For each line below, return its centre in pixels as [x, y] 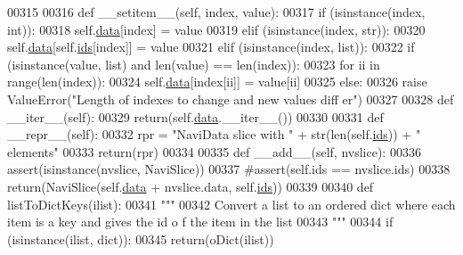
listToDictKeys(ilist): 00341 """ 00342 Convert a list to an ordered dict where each [231, 204]
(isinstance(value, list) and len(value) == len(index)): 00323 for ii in [194, 64]
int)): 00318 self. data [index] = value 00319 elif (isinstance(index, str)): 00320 [216, 29]
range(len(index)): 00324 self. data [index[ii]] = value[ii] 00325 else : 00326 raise [217, 82]
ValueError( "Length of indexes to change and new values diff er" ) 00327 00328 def [231, 99]
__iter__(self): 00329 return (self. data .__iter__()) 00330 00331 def [195, 116]
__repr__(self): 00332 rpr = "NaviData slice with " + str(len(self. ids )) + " [214, 134]
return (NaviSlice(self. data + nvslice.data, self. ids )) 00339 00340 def [191, 186]
